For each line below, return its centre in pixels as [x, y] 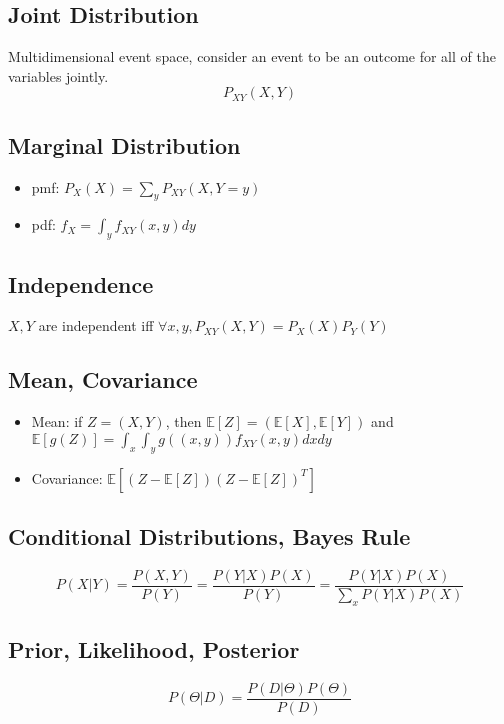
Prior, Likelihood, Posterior [154, 649]
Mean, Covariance [103, 379]
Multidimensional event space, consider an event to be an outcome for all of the [252, 56]
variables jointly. [58, 75]
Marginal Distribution [124, 144]
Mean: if [57, 421]
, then [183, 421]
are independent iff [96, 325]
